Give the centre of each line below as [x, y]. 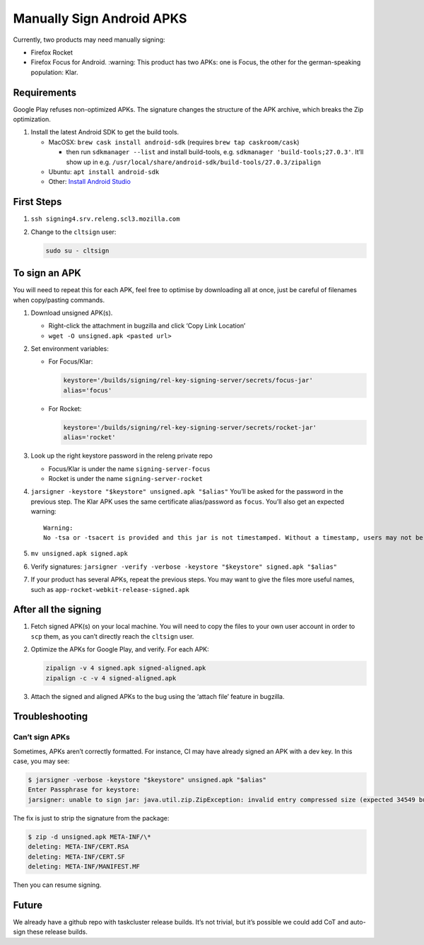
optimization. [32, 120]
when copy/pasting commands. [59, 300]
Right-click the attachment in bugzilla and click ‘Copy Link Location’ [147, 326]
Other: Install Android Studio [89, 182]
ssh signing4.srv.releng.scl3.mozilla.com [105, 219]
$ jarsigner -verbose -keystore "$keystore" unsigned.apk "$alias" [147, 780]
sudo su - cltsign [77, 250]
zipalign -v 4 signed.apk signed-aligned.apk [126, 668]
